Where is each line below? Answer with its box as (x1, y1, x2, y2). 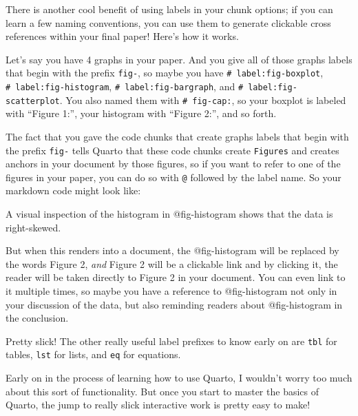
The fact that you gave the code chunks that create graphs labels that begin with (6, 129, 349, 143)
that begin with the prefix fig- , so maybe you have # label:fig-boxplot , (6, 65, 324, 80)
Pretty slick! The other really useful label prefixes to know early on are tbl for (6, 333, 337, 348)
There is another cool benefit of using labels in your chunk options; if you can (6, 2, 333, 16)
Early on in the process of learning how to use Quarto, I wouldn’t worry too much (6, 371, 352, 385)
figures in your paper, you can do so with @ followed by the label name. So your (6, 169, 341, 184)
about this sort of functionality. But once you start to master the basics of (6, 384, 319, 398)
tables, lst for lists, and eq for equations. (6, 347, 181, 362)
